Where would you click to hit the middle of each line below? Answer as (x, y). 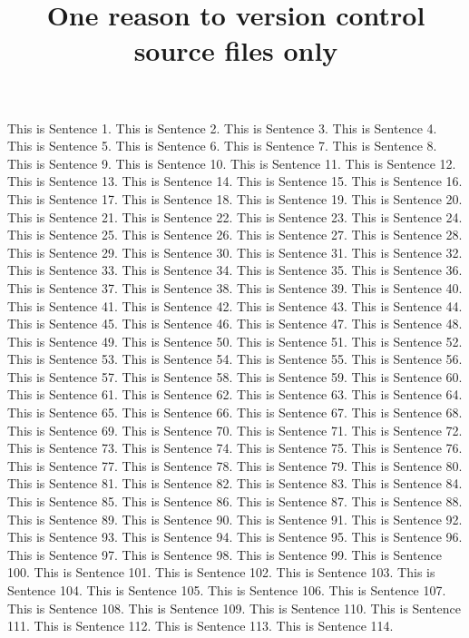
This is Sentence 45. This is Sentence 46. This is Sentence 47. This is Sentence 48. (235, 324)
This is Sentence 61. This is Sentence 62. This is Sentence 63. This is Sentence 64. (235, 394)
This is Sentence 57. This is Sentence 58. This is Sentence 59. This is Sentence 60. (235, 376)
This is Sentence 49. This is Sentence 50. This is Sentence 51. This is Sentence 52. (235, 341)
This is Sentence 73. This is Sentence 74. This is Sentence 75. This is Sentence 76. (235, 448)
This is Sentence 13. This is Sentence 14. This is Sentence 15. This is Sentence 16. (235, 181)
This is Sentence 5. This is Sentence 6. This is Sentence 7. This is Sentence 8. (222, 146)
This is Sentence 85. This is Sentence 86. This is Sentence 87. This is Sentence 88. (235, 501)
